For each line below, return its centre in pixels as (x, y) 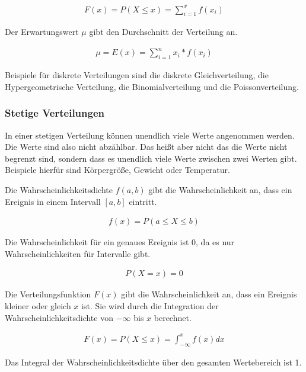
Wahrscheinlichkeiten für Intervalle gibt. (78, 253)
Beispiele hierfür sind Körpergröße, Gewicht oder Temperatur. (117, 170)
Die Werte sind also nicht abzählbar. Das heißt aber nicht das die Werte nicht (146, 147)
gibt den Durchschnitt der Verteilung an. (163, 32)
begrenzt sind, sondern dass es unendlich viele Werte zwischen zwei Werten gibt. (151, 158)
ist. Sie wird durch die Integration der (150, 306)
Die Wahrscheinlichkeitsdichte (59, 190)
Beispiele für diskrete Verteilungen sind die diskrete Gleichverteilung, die (137, 75)
